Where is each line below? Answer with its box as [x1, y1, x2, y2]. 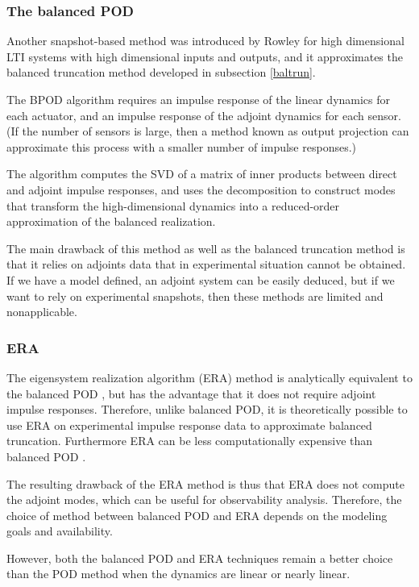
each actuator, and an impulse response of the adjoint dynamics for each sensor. [6, 106, 401, 123]
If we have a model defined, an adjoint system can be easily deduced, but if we [6, 271, 395, 288]
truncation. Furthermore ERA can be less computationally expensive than [6, 432, 373, 449]
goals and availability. [6, 522, 113, 539]
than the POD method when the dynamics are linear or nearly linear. [6, 565, 351, 582]
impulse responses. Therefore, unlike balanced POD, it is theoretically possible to [6, 401, 408, 418]
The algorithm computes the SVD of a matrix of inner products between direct [6, 165, 397, 182]
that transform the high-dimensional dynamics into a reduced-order [6, 197, 340, 214]
